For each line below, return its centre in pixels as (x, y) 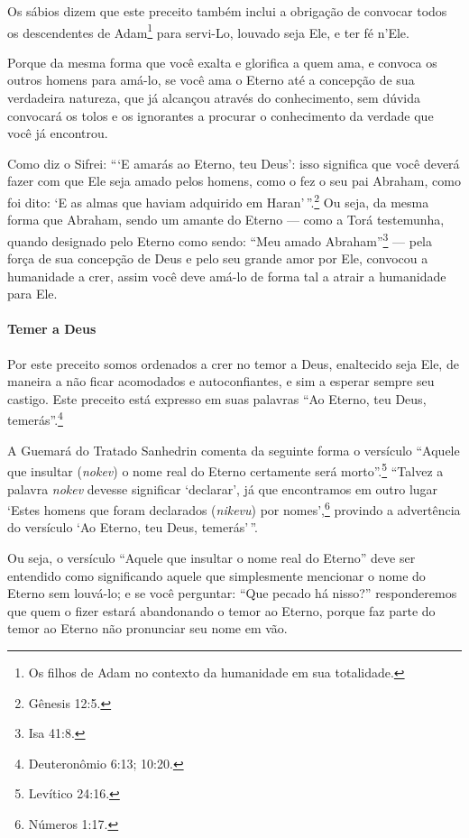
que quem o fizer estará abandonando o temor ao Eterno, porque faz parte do (221, 610)
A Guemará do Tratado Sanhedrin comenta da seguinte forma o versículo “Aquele (234, 450)
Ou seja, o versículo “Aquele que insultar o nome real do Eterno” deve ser (212, 557)
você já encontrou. (58, 133)
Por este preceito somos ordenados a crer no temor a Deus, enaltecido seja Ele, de (233, 363)
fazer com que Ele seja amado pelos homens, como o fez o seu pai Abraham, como (234, 181)
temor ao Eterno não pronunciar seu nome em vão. (147, 628)
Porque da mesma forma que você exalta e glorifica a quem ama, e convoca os (222, 62)
